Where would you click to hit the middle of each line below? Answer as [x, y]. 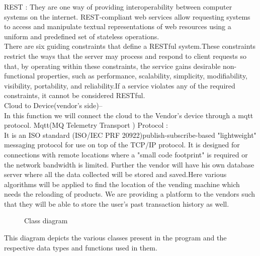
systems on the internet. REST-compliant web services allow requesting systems [127, 16]
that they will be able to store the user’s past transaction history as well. [117, 203]
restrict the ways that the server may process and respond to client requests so [125, 56]
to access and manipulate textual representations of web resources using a [118, 26]
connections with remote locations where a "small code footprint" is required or [126, 154]
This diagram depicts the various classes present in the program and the [115, 238]
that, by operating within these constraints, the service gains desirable [112, 66]
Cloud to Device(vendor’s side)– [53, 105]
